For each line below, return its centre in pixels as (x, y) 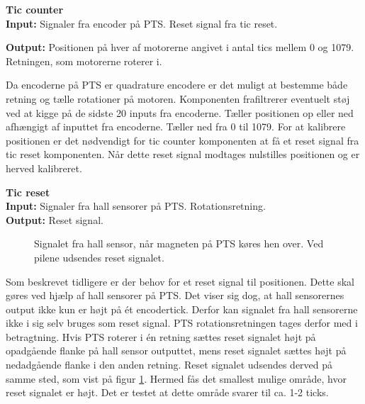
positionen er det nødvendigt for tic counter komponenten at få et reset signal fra (182, 140)
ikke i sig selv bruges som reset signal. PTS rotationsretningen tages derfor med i (182, 323)
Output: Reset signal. (55, 219)
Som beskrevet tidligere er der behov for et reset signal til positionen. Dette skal (180, 281)
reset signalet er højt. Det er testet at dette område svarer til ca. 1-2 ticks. (167, 392)
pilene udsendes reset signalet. (99, 257)
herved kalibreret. (44, 168)
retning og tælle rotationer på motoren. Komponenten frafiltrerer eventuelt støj (178, 98)
